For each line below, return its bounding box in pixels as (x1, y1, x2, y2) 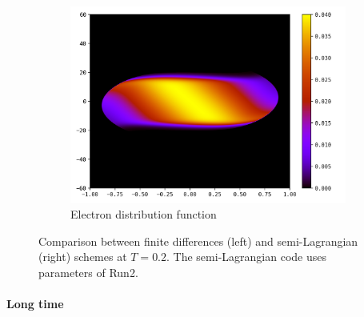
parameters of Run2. (38, 263, 138, 280)
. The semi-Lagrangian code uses (166, 248, 326, 265)
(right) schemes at (38, 248, 127, 265)
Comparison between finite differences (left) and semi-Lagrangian (38, 232, 358, 249)
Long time (6, 295, 64, 312)
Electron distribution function (70, 206, 217, 223)
